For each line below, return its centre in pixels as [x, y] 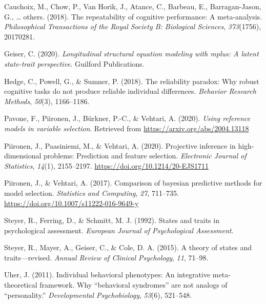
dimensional [23, 156]
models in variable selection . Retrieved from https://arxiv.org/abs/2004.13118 [127, 128]
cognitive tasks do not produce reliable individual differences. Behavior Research [130, 91]
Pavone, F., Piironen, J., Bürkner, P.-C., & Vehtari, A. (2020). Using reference [127, 118]
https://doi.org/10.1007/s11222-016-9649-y [71, 203]
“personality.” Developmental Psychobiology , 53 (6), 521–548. [98, 295]
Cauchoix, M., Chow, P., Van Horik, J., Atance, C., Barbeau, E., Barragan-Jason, [133, 6]
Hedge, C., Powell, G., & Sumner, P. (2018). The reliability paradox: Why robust [132, 81]
